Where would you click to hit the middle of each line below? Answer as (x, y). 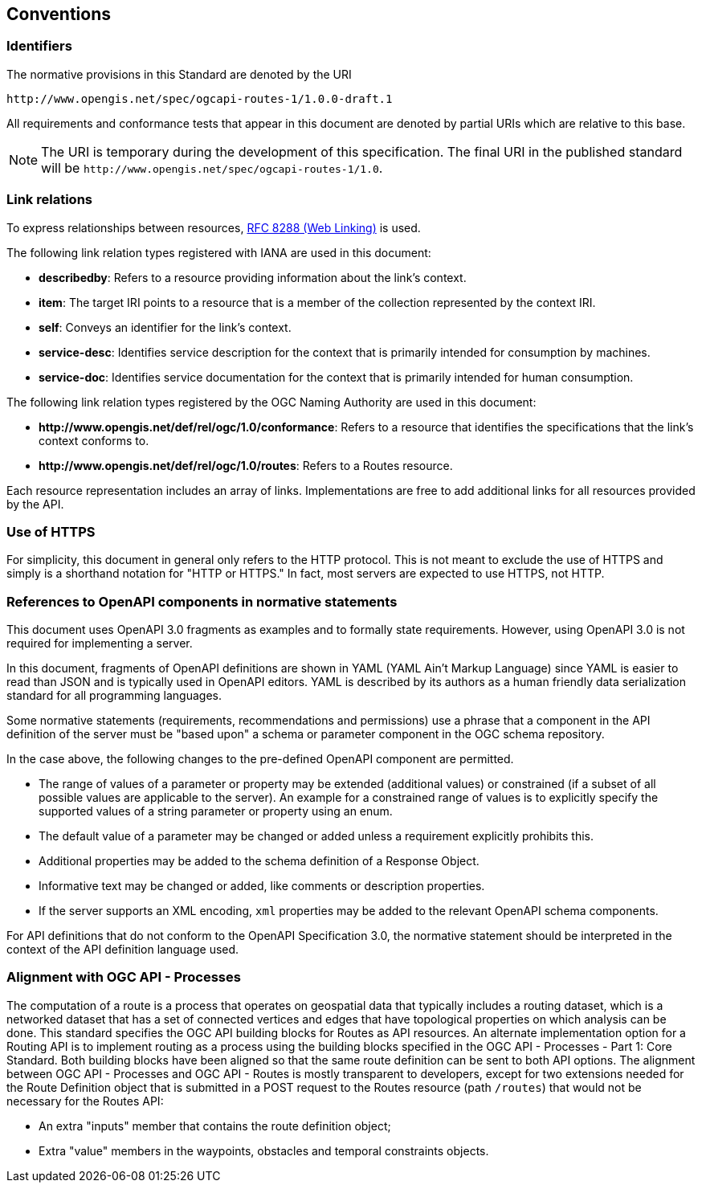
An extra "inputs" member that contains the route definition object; (215, 1126)
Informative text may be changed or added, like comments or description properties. (262, 886)
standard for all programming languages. (114, 696)
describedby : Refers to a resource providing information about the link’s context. (253, 277)
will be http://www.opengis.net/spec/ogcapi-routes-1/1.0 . (212, 168)
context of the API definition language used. (123, 950)
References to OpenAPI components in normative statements (202, 601)
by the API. (35, 504)
